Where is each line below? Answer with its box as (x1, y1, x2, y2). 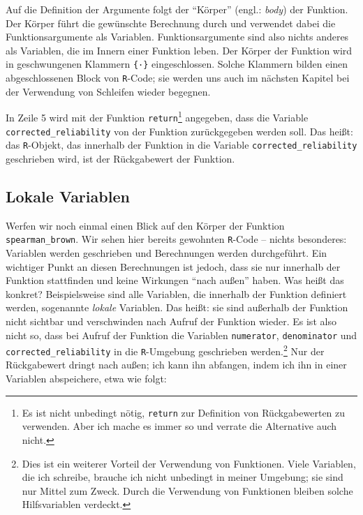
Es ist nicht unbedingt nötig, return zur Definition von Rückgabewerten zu (22, 405, 346, 419)
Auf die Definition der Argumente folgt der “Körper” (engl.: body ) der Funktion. (6, 2, 348, 16)
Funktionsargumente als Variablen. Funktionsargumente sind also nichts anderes (6, 29, 349, 44)
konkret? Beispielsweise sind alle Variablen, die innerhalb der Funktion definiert (6, 286, 347, 301)
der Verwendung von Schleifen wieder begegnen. (6, 84, 211, 98)
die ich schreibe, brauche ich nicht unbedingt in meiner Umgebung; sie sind (22, 470, 343, 484)
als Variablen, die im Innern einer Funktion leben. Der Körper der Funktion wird (6, 43, 353, 57)
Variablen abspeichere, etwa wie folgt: (6, 371, 167, 386)
